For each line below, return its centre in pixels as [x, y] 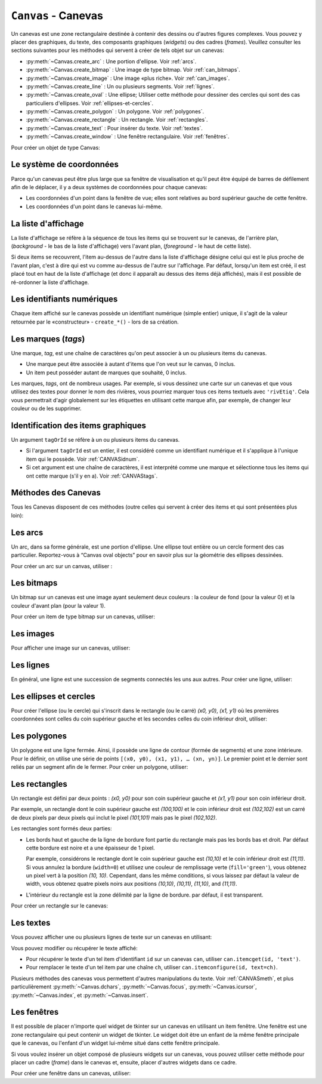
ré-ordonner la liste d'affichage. [50, 282]
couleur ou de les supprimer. [46, 408]
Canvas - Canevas [57, 16]
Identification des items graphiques [78, 425]
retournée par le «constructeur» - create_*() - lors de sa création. [95, 322]
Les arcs [27, 532]
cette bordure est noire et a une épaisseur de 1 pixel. [90, 848]
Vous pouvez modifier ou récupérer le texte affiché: [74, 948]
